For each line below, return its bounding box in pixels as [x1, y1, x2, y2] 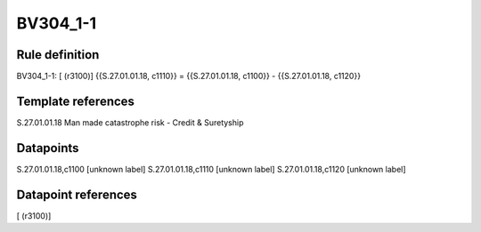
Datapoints [16, 140, 79, 156]
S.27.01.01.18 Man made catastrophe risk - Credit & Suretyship [16, 116, 244, 128]
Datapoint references [16, 187, 138, 202]
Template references [16, 93, 135, 108]
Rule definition [16, 47, 100, 62]
